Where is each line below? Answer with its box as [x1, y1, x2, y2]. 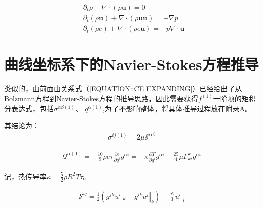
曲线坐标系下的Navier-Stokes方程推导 [4, 54, 259, 75]
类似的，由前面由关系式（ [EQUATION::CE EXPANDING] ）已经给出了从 [4, 83, 242, 94]
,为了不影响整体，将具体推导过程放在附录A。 [102, 103, 252, 114]
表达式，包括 [11, 103, 54, 114]
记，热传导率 [4, 170, 47, 181]
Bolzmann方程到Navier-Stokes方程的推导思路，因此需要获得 [4, 93, 198, 103]
